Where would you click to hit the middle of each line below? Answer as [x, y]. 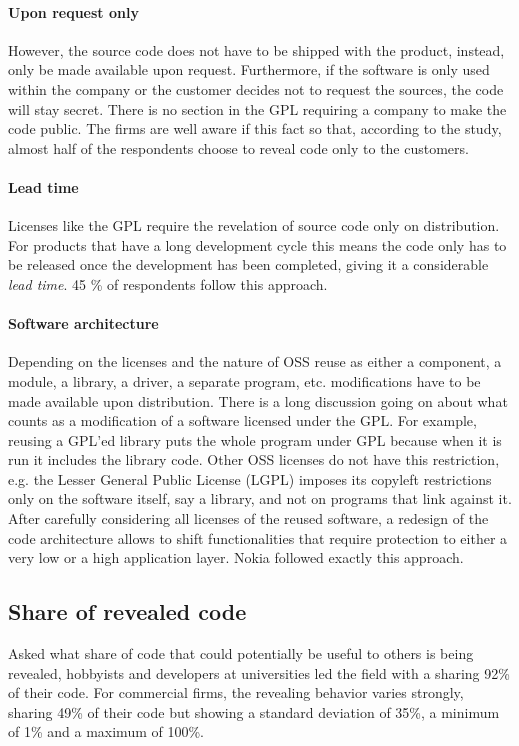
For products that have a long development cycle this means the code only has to [257, 244]
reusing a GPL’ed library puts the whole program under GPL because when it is [255, 439]
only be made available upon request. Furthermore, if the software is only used [249, 69]
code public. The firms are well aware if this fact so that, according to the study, [255, 128]
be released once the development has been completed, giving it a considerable [248, 264]
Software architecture [83, 323]
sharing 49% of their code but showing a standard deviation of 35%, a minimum [254, 711]
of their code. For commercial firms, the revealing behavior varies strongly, [236, 692]
